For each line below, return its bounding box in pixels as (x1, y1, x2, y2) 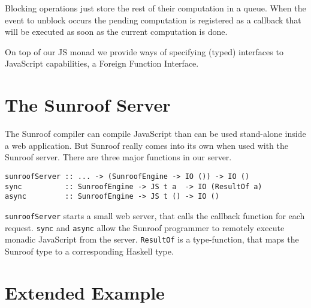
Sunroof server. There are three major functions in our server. (5, 151, 232, 163)
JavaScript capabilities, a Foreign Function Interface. (5, 57, 199, 70)
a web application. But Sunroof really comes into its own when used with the (5, 139, 289, 151)
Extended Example (5, 280, 165, 304)
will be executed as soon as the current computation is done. (5, 25, 228, 38)
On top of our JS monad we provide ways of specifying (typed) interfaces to (5, 45, 283, 58)
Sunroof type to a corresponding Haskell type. (5, 244, 174, 257)
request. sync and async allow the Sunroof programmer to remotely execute (5, 221, 285, 234)
